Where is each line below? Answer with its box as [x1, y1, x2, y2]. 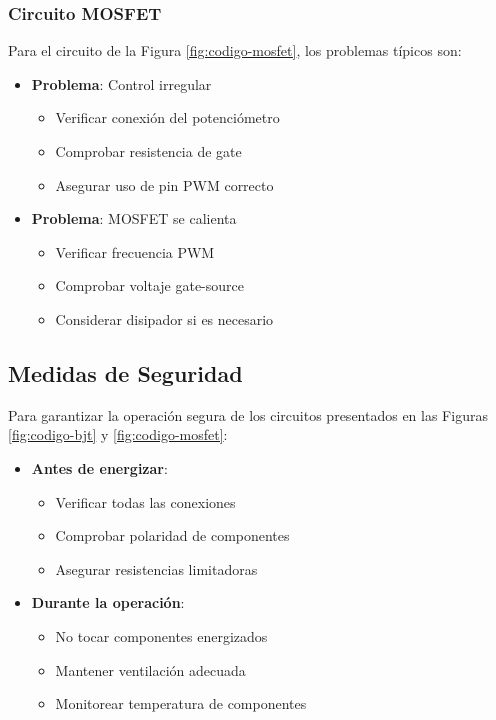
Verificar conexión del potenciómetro [55, 107, 280, 128]
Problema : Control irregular [31, 73, 212, 94]
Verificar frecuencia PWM [55, 241, 215, 262]
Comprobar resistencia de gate [55, 141, 242, 161]
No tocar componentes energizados [55, 625, 268, 646]
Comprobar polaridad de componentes [55, 525, 290, 546]
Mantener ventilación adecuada [55, 659, 246, 680]
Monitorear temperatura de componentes [55, 693, 307, 714]
